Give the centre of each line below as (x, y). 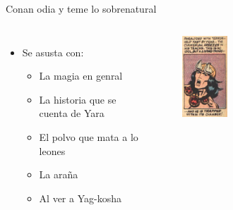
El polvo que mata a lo (89, 136)
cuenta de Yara (72, 113)
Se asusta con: (53, 52)
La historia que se (78, 99)
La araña (59, 174)
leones (52, 150)
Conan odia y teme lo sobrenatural (81, 8)
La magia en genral (81, 76)
